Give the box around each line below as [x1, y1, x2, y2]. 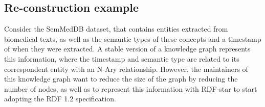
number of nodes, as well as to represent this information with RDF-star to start [4, 83, 257, 94]
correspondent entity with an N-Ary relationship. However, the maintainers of [4, 63, 248, 74]
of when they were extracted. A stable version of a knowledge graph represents [4, 43, 251, 54]
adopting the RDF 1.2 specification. [4, 93, 116, 104]
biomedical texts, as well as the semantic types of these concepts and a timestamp [4, 33, 261, 44]
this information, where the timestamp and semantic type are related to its [4, 53, 239, 64]
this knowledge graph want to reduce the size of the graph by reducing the [4, 73, 238, 84]
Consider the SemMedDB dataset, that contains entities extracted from [4, 23, 228, 34]
